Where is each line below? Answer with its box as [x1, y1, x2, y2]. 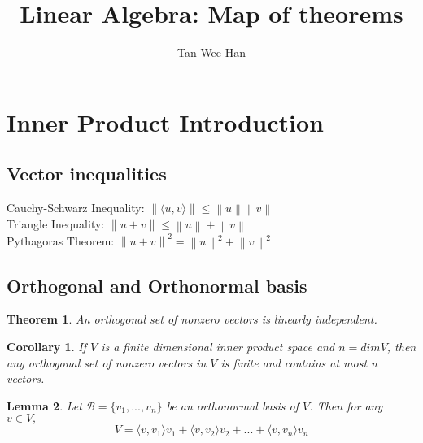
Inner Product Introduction [7, 105, 324, 138]
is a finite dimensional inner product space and [101, 337, 335, 354]
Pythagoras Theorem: [7, 232, 115, 249]
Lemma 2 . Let [7, 397, 82, 414]
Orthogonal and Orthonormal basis [7, 272, 307, 298]
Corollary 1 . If [7, 337, 86, 354]
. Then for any [309, 397, 383, 414]
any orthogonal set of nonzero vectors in [7, 354, 207, 371]
